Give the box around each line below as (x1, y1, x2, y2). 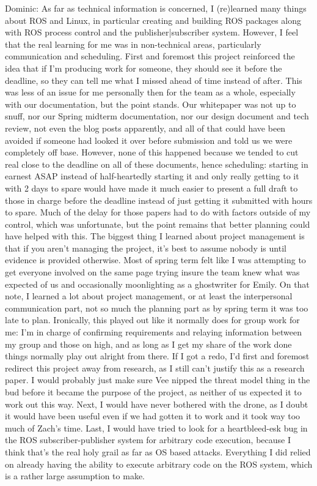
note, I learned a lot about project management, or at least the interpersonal (5, 290, 293, 302)
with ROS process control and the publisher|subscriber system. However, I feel (5, 26, 299, 39)
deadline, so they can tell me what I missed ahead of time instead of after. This (5, 73, 302, 86)
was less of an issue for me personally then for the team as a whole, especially (5, 86, 296, 99)
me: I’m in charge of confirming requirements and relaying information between (5, 326, 302, 338)
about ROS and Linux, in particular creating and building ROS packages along (5, 13, 302, 26)
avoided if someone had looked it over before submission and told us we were (5, 133, 293, 146)
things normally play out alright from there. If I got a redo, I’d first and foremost (5, 350, 310, 362)
